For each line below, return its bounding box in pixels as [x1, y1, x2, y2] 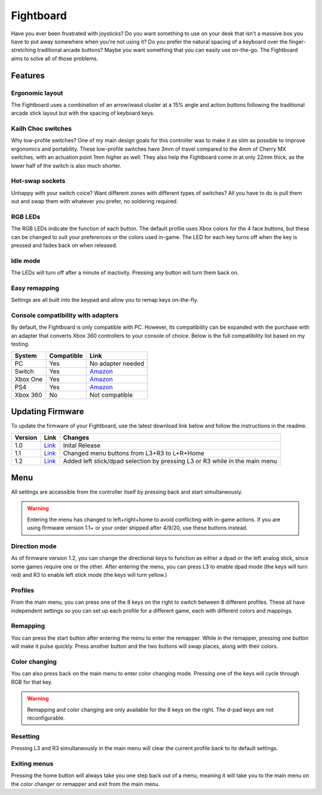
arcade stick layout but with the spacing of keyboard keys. [11, 109, 155, 117]
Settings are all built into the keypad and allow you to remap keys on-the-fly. [11, 296, 199, 304]
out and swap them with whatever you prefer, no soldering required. [11, 198, 178, 205]
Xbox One [14, 375, 43, 383]
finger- [289, 38, 306, 45]
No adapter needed [89, 359, 144, 368]
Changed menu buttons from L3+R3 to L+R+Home [63, 449, 205, 457]
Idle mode [11, 256, 41, 265]
